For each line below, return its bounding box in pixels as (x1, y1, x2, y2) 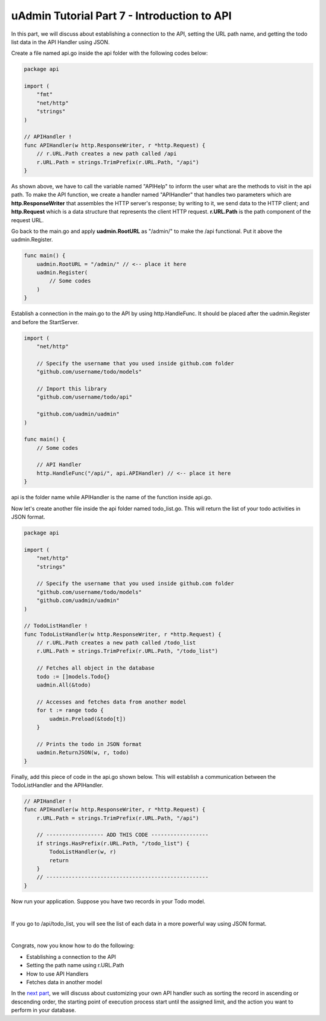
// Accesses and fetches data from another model (36, 698, 187, 705)
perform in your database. (11, 1007, 77, 1014)
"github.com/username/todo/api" (36, 394, 133, 401)
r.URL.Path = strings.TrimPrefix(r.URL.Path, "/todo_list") (36, 648, 219, 655)
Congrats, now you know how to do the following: (11, 942, 135, 949)
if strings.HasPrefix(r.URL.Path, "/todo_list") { (36, 840, 190, 847)
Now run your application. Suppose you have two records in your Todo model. (11, 897, 205, 905)
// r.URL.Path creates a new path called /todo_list (36, 639, 196, 646)
